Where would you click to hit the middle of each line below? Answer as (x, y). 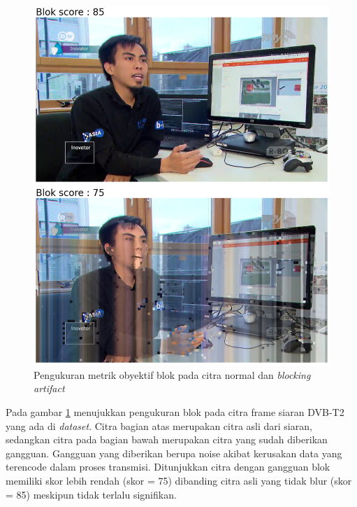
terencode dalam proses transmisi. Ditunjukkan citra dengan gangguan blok (168, 467)
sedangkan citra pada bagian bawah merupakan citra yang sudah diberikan (167, 439)
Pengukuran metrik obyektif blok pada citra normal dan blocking (172, 374)
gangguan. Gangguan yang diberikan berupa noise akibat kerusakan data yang (174, 453)
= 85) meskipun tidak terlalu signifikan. (91, 494)
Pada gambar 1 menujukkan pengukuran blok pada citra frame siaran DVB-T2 (175, 411)
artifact (49, 388)
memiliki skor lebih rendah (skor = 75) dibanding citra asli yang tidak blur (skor (179, 480)
